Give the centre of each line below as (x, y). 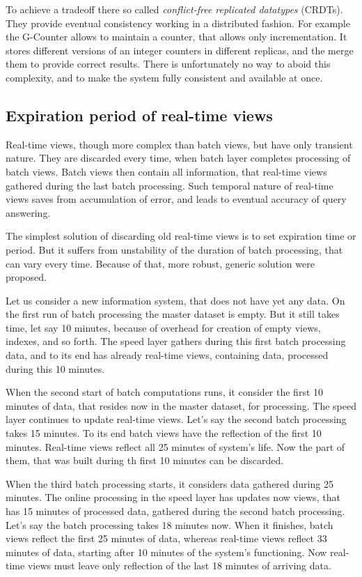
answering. (28, 212)
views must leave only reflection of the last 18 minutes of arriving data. (179, 566)
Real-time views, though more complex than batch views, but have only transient (179, 144)
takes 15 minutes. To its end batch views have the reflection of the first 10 (164, 433)
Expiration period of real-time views (139, 115)
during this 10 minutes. (55, 368)
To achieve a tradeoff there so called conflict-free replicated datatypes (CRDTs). (174, 9)
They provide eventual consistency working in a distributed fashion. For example (178, 23)
